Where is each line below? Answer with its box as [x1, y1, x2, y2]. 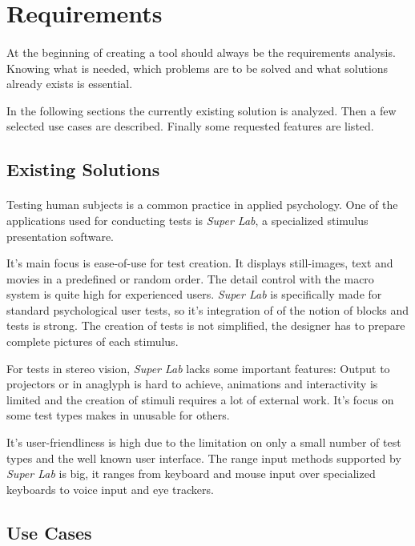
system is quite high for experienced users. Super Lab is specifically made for [6, 286, 382, 303]
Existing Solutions [6, 157, 160, 182]
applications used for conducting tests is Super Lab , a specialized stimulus [6, 211, 369, 228]
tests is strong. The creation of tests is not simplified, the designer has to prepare [6, 317, 405, 334]
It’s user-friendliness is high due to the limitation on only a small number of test [6, 434, 401, 451]
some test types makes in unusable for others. [6, 407, 230, 424]
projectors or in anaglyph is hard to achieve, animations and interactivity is [6, 375, 378, 392]
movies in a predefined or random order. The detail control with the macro [6, 270, 374, 287]
